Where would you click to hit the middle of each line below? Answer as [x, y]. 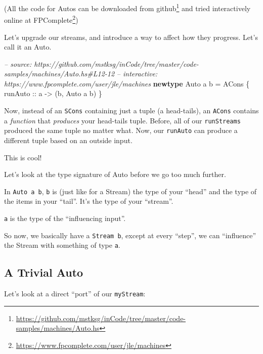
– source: [18, 63]
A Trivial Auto [44, 272]
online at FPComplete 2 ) [41, 19]
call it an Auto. [28, 47]
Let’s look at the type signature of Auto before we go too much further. [115, 174]
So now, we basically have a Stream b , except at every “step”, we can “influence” [130, 235]
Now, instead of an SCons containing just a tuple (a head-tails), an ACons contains [131, 110]
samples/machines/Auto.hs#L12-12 [59, 74]
